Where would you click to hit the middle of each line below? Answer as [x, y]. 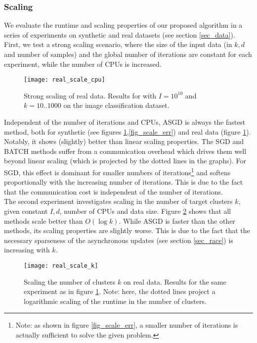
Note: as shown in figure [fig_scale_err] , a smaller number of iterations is [127, 325]
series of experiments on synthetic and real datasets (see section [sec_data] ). [120, 34]
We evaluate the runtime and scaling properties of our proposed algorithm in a [123, 25]
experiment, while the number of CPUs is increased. [83, 64]
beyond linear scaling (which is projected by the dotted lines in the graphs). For [125, 161]
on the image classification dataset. [116, 105]
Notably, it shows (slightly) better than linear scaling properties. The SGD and [124, 141]
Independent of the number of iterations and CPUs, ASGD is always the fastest [125, 122]
